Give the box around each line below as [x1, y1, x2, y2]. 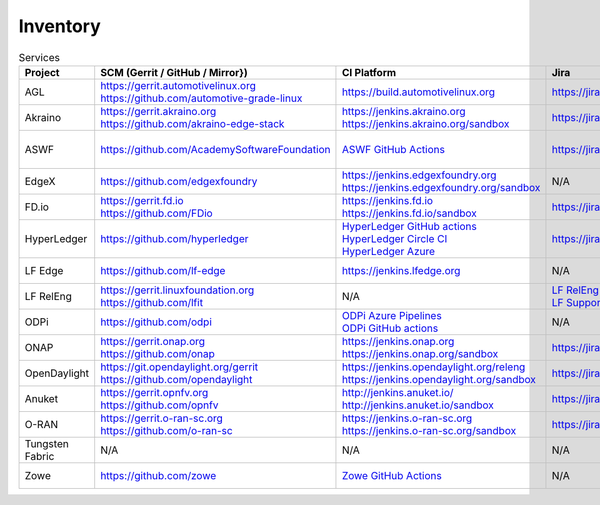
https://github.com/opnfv [100, 398, 219, 412]
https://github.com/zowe [100, 468, 217, 482]
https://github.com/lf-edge [100, 263, 226, 277]
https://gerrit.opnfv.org [100, 385, 209, 399]
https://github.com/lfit [100, 295, 204, 309]
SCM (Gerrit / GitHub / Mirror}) [100, 65, 249, 79]
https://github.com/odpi [100, 315, 212, 329]
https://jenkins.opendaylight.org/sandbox [341, 372, 537, 386]
